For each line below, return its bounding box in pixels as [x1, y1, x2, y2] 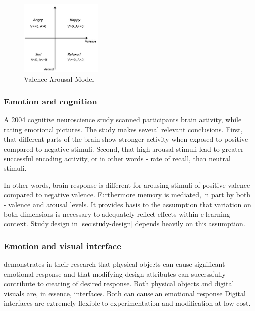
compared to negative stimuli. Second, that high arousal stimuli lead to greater [4, 144, 244, 154]
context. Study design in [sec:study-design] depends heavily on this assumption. [4, 218, 245, 229]
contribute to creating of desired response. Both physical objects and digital [4, 278, 234, 289]
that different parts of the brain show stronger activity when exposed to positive [4, 134, 248, 144]
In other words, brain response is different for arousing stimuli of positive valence [4, 179, 250, 190]
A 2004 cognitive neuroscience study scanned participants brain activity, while [4, 114, 242, 125]
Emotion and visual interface [4, 239, 121, 252]
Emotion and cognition [4, 95, 97, 107]
